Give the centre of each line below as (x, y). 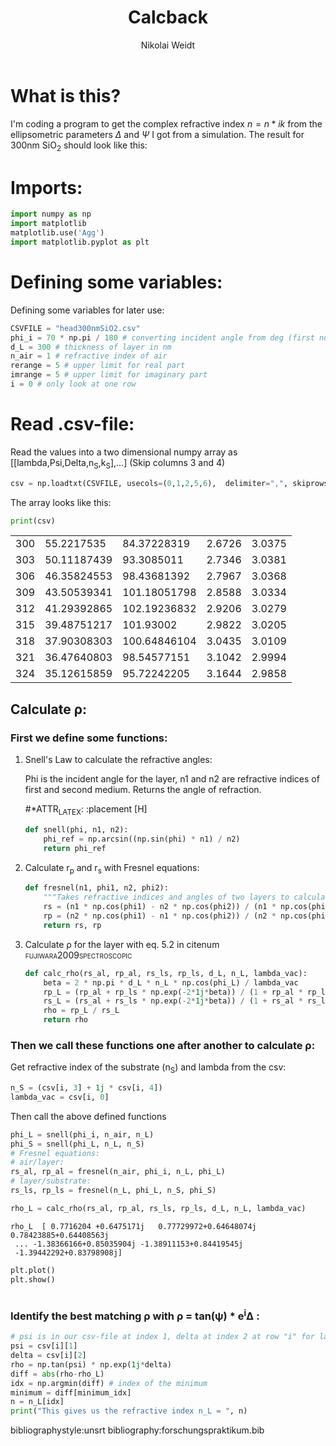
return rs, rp (72, 925)
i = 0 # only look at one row (73, 384)
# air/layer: (37, 1162)
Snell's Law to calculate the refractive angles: (118, 760)
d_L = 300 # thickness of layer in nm (91, 347)
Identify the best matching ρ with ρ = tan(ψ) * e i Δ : (135, 1315)
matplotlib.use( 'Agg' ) (57, 233)
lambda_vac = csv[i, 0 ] (60, 1097)
